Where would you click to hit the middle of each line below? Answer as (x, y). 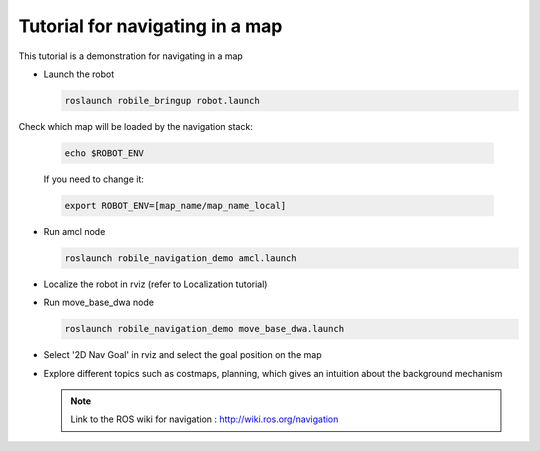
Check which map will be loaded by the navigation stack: (136, 126)
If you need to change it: (94, 179)
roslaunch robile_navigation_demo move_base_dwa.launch (204, 329)
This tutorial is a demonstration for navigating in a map (131, 56)
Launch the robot (79, 74)
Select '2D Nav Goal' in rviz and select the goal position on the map (182, 355)
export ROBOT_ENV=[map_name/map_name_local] (175, 205)
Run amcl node (74, 231)
